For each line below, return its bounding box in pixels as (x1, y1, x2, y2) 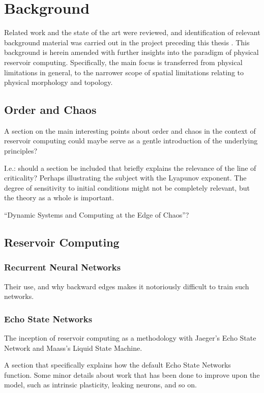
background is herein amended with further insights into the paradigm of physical (4, 47, 259, 57)
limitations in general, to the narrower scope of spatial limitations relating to (4, 67, 244, 77)
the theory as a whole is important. (4, 192, 114, 203)
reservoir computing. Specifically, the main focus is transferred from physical (4, 56, 243, 67)
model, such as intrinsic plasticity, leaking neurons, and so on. (4, 379, 197, 390)
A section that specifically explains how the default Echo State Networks (4, 359, 231, 370)
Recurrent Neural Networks (4, 261, 121, 274)
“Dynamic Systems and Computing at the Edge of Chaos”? (4, 209, 189, 220)
